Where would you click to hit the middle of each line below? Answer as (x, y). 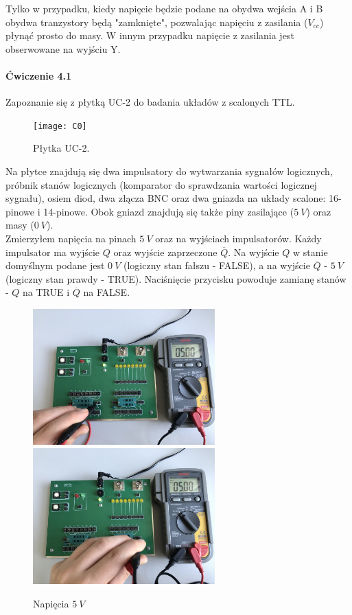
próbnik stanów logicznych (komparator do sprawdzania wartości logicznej (161, 184)
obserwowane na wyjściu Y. (63, 48)
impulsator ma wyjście (53, 252)
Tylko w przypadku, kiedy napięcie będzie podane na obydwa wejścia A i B (164, 8)
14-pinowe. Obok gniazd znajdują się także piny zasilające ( (169, 211)
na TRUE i (46, 292)
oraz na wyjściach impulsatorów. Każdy (238, 238)
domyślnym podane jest (55, 265)
